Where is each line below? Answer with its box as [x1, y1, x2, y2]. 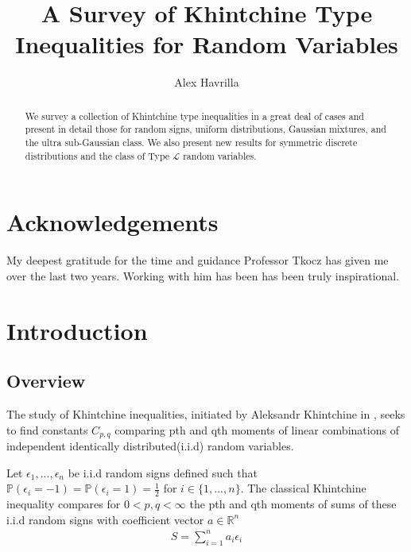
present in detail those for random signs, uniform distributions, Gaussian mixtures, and [25, 122, 386, 136]
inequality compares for [6, 496, 121, 512]
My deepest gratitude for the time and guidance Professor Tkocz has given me [6, 252, 389, 268]
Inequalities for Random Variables [15, 28, 398, 60]
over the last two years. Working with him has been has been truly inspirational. [6, 267, 400, 284]
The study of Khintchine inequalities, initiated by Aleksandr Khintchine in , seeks [6, 406, 405, 423]
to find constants [6, 421, 88, 438]
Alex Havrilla [174, 74, 239, 91]
